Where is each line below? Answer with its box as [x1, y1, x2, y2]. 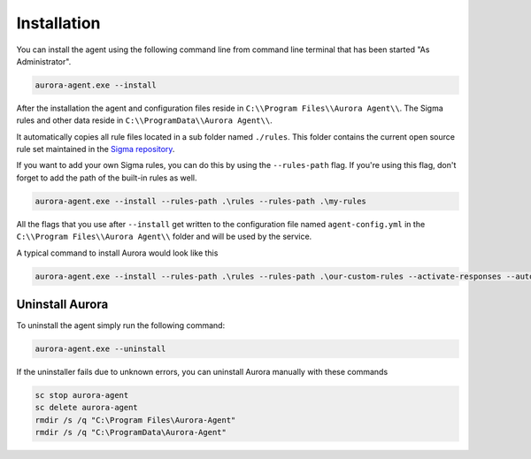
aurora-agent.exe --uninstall [35, 344, 166, 354]
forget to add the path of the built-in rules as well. [16, 172, 197, 183]
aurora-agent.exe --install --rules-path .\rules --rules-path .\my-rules [35, 195, 367, 206]
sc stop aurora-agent [35, 390, 129, 401]
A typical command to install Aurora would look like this [16, 248, 219, 258]
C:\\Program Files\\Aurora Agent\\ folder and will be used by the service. [16, 231, 312, 242]
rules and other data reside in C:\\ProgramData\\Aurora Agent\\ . [16, 115, 273, 126]
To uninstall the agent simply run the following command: [16, 320, 226, 331]
